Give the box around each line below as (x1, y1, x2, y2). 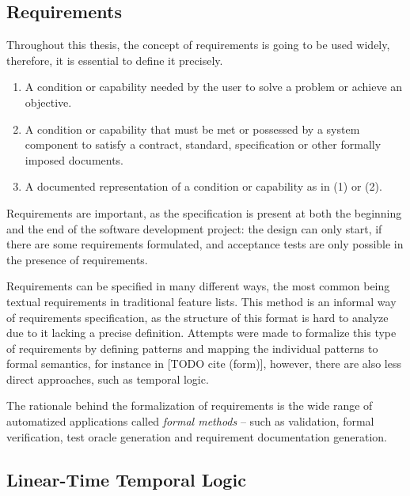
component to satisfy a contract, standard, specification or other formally (25, 136, 382, 153)
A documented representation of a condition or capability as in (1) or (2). (25, 178, 382, 195)
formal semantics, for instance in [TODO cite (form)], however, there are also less (6, 355, 401, 372)
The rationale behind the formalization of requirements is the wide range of (6, 397, 373, 414)
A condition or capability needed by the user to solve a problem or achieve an (25, 78, 403, 95)
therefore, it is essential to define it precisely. (6, 51, 223, 68)
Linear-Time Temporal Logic (6, 467, 246, 491)
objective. (25, 93, 72, 110)
